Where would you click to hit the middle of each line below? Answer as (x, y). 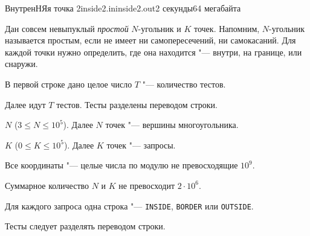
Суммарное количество (47, 185)
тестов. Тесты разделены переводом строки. (137, 104)
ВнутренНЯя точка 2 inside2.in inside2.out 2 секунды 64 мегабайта (123, 8)
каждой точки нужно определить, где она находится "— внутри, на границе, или (153, 52)
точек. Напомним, (227, 28)
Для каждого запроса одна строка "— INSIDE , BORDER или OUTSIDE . (129, 206)
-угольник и (160, 28)
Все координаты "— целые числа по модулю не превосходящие (121, 165)
